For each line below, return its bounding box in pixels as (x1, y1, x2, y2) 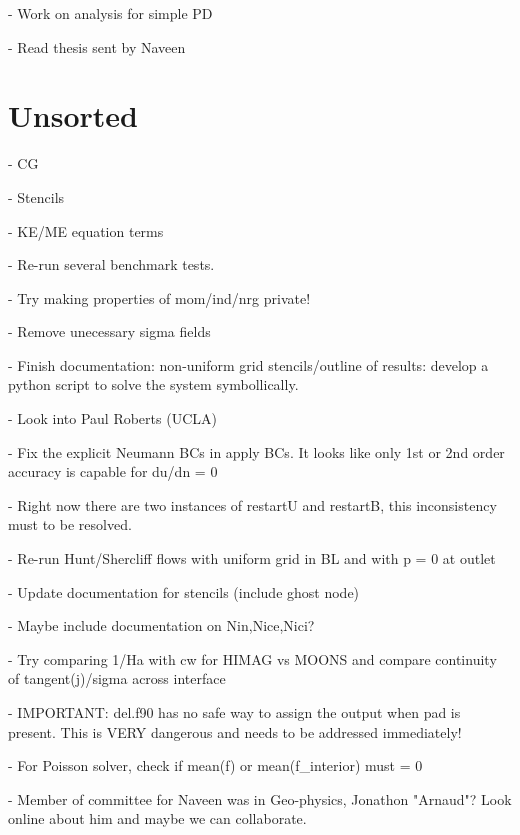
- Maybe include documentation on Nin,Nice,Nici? (8, 615, 315, 636)
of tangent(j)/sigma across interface (8, 668, 226, 689)
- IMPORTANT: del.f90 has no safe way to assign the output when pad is (8, 702, 461, 722)
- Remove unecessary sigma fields (8, 321, 211, 342)
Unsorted (8, 95, 138, 136)
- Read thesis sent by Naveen (8, 36, 186, 57)
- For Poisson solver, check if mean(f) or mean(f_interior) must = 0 (8, 755, 423, 776)
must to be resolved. (8, 514, 132, 535)
